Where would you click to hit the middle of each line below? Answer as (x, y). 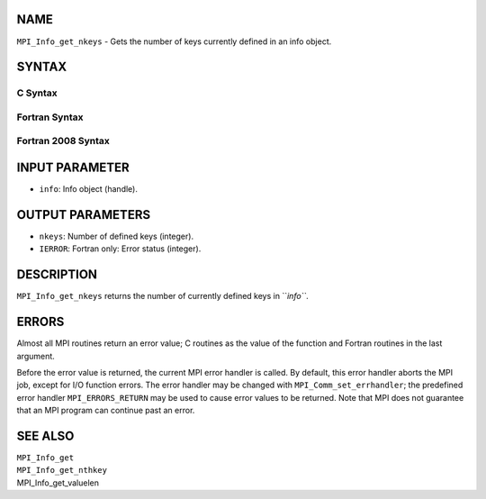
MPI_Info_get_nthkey (62, 470)
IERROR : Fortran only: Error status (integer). (120, 249)
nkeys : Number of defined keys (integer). (116, 236)
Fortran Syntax (50, 117)
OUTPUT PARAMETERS (84, 215)
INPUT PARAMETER (73, 168)
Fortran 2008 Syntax (63, 141)
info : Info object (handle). (89, 189)
